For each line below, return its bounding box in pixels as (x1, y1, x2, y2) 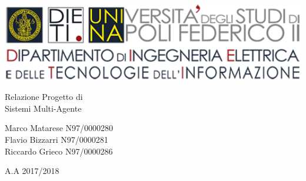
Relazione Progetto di (5, 90, 83, 103)
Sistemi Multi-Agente (5, 102, 82, 114)
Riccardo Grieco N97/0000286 (5, 145, 113, 157)
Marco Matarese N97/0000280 (5, 122, 114, 134)
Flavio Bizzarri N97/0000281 (5, 133, 108, 146)
